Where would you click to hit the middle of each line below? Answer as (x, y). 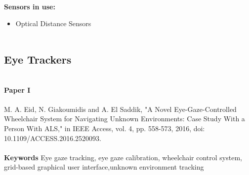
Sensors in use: (30, 6)
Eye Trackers (38, 59)
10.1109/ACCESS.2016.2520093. (53, 138)
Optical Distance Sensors (53, 23)
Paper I (17, 89)
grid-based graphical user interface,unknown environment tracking (104, 167)
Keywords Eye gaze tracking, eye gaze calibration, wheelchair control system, (123, 157)
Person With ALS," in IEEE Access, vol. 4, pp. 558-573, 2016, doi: (104, 128)
